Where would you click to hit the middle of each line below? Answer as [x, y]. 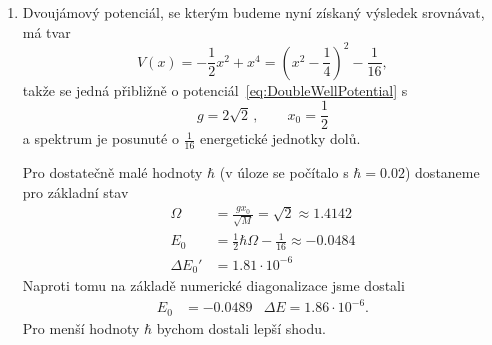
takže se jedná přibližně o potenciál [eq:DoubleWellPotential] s [215, 89]
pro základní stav [75, 191]
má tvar [46, 31]
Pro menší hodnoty [81, 327]
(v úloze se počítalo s [284, 172]
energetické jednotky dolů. [280, 138]
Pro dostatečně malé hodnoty [112, 172]
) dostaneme [442, 172]
